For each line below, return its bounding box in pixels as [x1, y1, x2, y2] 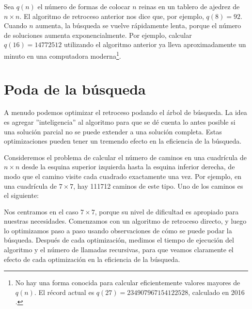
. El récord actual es [34, 287, 94, 297]
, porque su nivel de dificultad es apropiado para [94, 206, 239, 216]
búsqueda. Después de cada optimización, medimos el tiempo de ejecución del [4, 235, 234, 245]
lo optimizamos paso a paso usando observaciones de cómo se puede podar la [4, 225, 232, 235]
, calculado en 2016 [188, 287, 245, 297]
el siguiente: [4, 190, 39, 200]
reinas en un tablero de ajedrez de [139, 1, 240, 11]
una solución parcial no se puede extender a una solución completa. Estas [4, 126, 222, 136]
